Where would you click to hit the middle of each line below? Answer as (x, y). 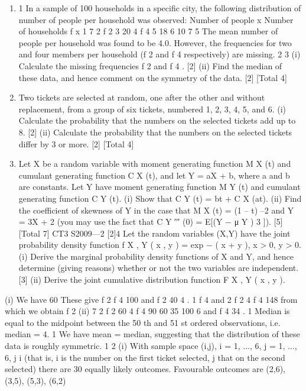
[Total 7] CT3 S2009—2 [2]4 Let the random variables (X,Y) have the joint (154, 233)
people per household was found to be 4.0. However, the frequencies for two (155, 42)
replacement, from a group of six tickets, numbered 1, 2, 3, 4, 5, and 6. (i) (152, 109)
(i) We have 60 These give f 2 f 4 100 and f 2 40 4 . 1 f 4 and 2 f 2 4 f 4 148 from (151, 299)
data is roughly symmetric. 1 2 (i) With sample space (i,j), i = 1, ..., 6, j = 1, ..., (151, 346)
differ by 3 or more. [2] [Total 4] (76, 143)
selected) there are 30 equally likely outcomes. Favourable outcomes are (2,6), (145, 369)
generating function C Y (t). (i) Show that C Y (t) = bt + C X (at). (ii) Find (160, 198)
